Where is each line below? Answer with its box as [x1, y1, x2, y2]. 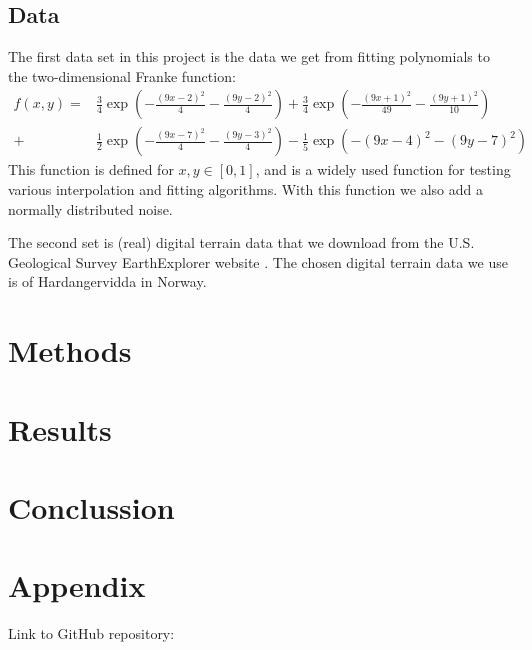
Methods [8, 330, 132, 371]
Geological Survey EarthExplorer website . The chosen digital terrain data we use [8, 251, 508, 272]
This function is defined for [8, 159, 174, 180]
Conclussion [8, 486, 175, 527]
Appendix [8, 565, 146, 606]
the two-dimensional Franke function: [8, 65, 236, 86]
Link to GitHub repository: [8, 623, 175, 644]
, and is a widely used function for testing [255, 159, 511, 180]
